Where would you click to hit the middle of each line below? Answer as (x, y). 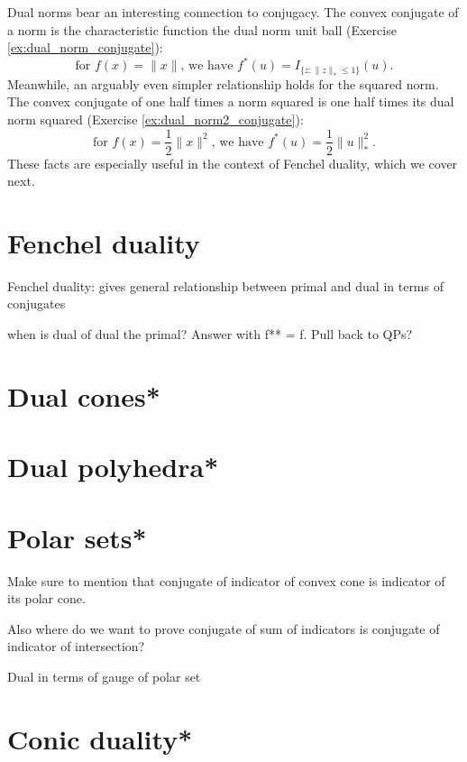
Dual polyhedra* (113, 467)
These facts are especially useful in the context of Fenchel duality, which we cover (233, 163)
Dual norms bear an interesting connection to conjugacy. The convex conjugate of (233, 12)
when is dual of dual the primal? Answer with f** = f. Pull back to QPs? (210, 334)
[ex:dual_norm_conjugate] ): (85, 47)
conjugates (37, 303)
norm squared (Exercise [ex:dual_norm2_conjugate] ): (156, 119)
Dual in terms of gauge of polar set (104, 676)
